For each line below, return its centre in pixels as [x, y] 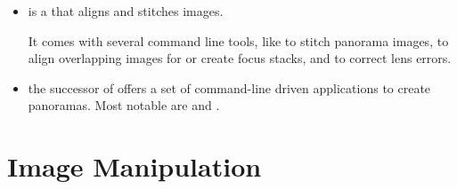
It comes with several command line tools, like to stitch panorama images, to [238, 40]
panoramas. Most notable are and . [124, 105]
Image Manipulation [135, 166]
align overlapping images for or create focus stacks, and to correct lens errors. [240, 58]
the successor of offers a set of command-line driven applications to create [229, 87]
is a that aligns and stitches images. [126, 11]
